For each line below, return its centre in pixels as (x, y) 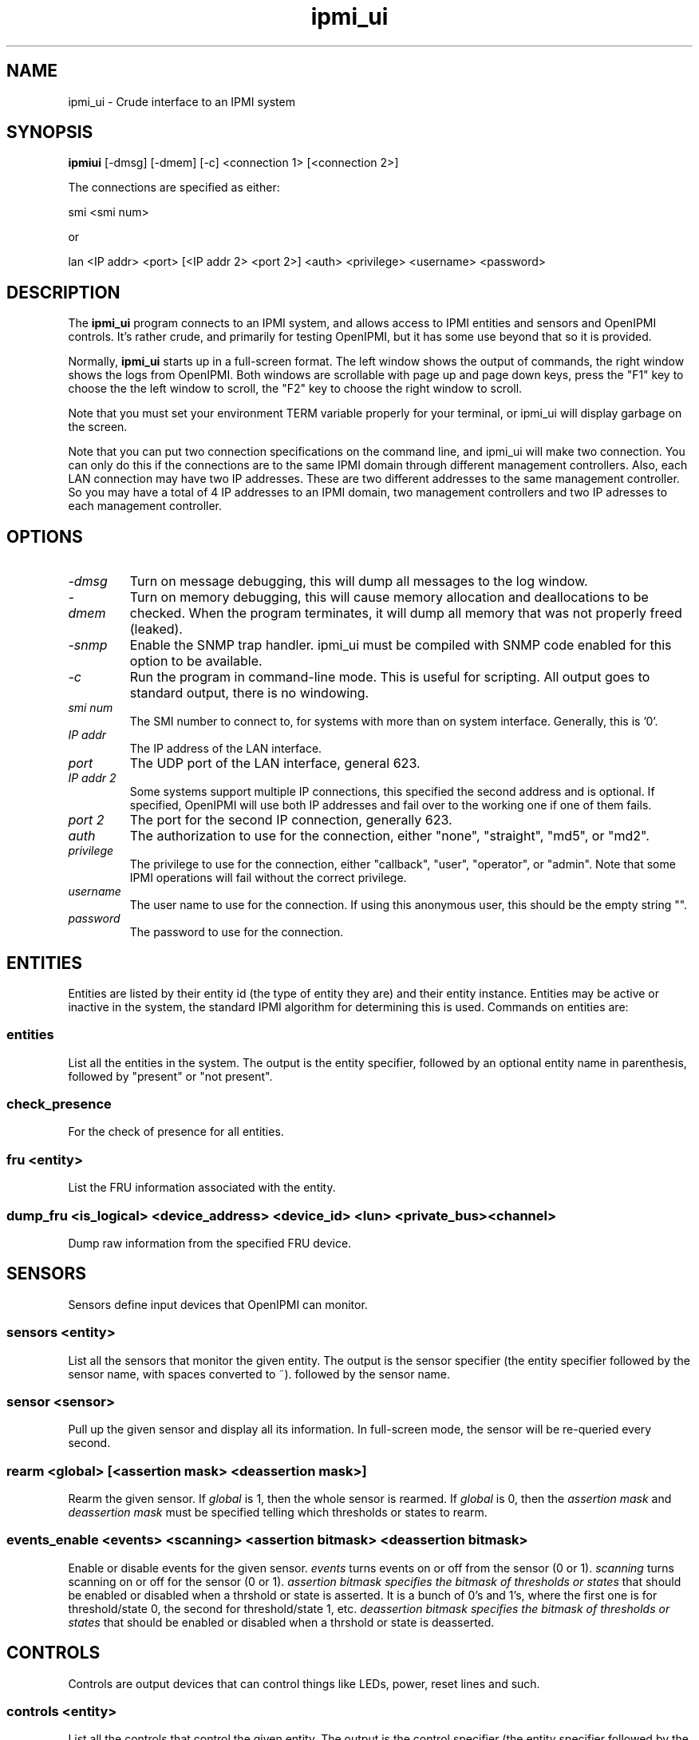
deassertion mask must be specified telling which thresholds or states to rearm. (278, 1513)
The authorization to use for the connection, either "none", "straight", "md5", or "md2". (389, 836)
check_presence (59, 1104)
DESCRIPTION (63, 292)
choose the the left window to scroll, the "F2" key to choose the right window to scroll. (295, 389)
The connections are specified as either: (174, 188)
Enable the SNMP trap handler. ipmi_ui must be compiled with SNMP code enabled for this (401, 645)
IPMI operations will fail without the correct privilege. (268, 878)
